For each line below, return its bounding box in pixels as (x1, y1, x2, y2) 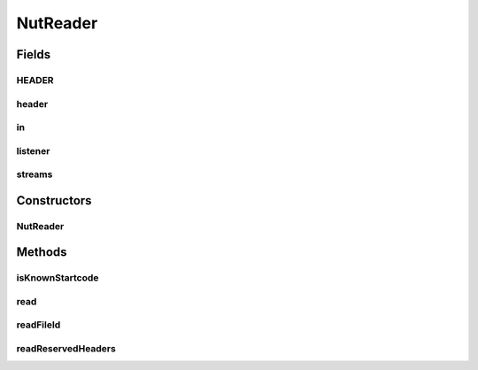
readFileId (16, 319, 61, 331)
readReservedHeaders (16, 343, 117, 355)
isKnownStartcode (16, 272, 99, 284)
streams (16, 168, 53, 181)
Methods (16, 244, 67, 260)
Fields (16, 47, 51, 62)
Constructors (16, 193, 92, 208)
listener (16, 144, 50, 157)
